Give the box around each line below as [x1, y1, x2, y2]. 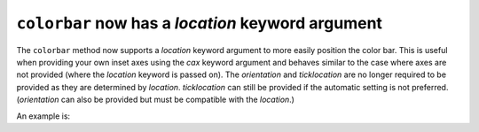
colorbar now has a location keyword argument [16, 13, 383, 33]
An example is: [16, 111, 71, 121]
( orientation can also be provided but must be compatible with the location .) [16, 94, 294, 105]
